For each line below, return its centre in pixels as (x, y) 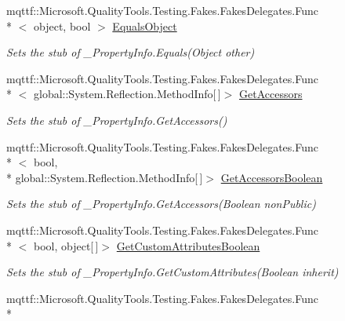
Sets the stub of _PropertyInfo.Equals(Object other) (131, 52)
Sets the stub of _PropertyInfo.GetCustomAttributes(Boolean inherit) (172, 272)
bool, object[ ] (66, 245)
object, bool (62, 26)
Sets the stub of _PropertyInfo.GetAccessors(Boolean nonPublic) (161, 204)
